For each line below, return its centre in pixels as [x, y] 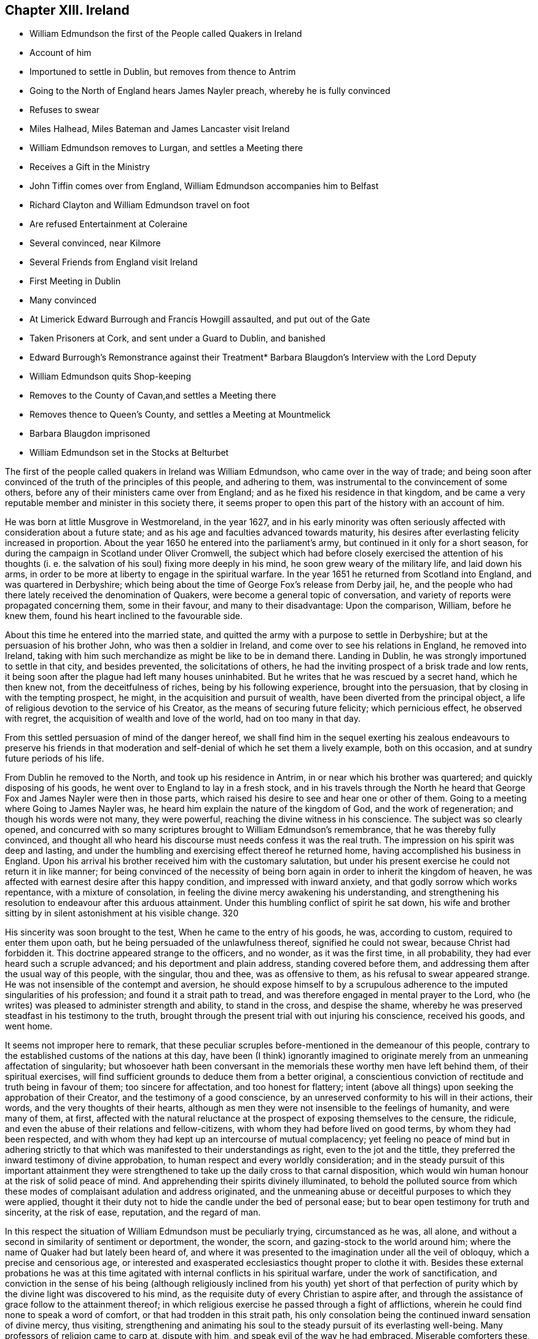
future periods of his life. [55, 759]
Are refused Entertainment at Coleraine [109, 224]
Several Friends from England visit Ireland [114, 262]
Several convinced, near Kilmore [95, 243]
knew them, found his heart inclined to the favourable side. [124, 616]
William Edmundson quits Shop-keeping [110, 377]
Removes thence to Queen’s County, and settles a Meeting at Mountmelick [180, 415]
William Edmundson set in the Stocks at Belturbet [129, 453]
